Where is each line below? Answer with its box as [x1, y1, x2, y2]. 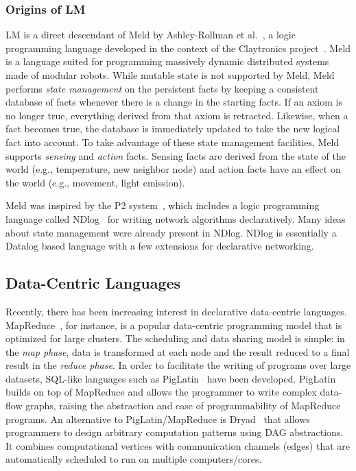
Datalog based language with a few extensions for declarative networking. [5, 239, 314, 253]
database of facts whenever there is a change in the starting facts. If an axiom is [5, 95, 342, 109]
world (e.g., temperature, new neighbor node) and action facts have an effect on [5, 162, 341, 176]
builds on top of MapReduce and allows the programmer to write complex [5, 385, 317, 399]
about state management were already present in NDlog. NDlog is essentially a [5, 225, 337, 239]
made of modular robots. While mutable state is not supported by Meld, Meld [5, 68, 335, 82]
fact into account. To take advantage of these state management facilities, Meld [5, 134, 340, 149]
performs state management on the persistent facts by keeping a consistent [5, 81, 319, 95]
